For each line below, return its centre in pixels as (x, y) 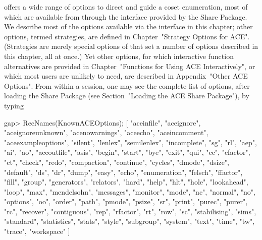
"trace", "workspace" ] (37, 231)
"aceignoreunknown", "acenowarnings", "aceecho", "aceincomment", (106, 132)
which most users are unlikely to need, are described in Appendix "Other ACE (126, 76)
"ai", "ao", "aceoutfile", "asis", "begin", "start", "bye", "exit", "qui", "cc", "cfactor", (127, 152)
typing (14, 105)
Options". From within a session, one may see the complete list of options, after (127, 85)
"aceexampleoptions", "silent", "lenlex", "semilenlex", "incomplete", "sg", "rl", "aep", (130, 142)
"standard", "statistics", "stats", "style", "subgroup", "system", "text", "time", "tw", (129, 221)
